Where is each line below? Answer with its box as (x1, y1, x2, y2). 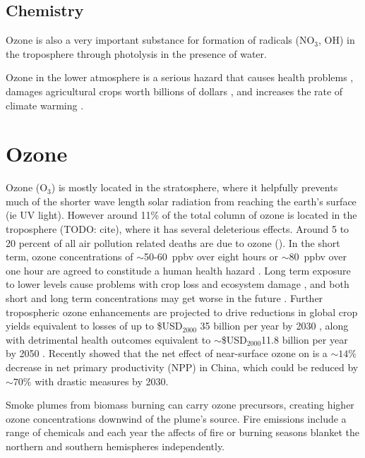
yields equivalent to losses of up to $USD (6, 318, 183, 333)
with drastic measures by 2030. (35, 373, 169, 388)
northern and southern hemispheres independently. (6, 438, 225, 453)
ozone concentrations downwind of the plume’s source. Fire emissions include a (6, 411, 347, 426)
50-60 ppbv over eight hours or (144, 249, 279, 264)
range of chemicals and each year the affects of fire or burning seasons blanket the (6, 425, 360, 440)
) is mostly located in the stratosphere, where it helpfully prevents (51, 180, 338, 195)
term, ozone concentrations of (6, 249, 133, 264)
